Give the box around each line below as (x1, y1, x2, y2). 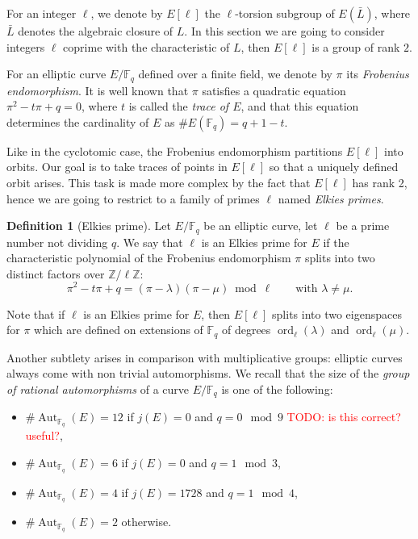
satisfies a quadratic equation (202, 81, 346, 98)
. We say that (116, 233, 183, 250)
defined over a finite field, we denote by (138, 65, 332, 82)
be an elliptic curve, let (203, 217, 318, 234)
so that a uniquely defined (269, 158, 399, 175)
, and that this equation (240, 98, 359, 115)
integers (6, 38, 45, 55)
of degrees (221, 321, 271, 338)
